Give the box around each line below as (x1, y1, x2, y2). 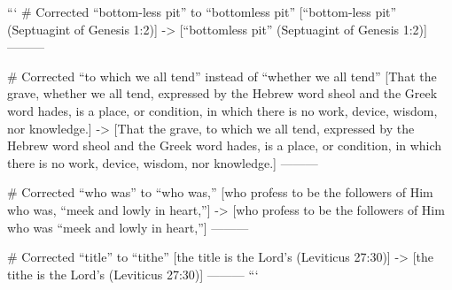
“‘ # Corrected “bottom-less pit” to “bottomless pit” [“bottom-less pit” (7, 3, 397, 20)
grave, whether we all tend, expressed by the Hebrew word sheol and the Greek (7, 84, 438, 103)
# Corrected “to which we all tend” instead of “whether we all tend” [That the (7, 66, 437, 85)
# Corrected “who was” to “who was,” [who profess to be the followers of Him (7, 183, 433, 202)
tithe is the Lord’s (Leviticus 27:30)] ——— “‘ (7, 264, 259, 283)
